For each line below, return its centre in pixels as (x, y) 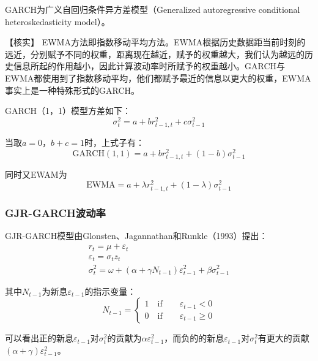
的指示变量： (110, 291)
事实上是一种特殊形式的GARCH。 (72, 90)
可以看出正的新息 (39, 338)
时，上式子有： (114, 142)
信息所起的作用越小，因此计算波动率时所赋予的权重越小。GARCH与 (149, 66)
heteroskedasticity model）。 (57, 21)
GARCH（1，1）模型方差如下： (68, 111)
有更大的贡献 (283, 338)
